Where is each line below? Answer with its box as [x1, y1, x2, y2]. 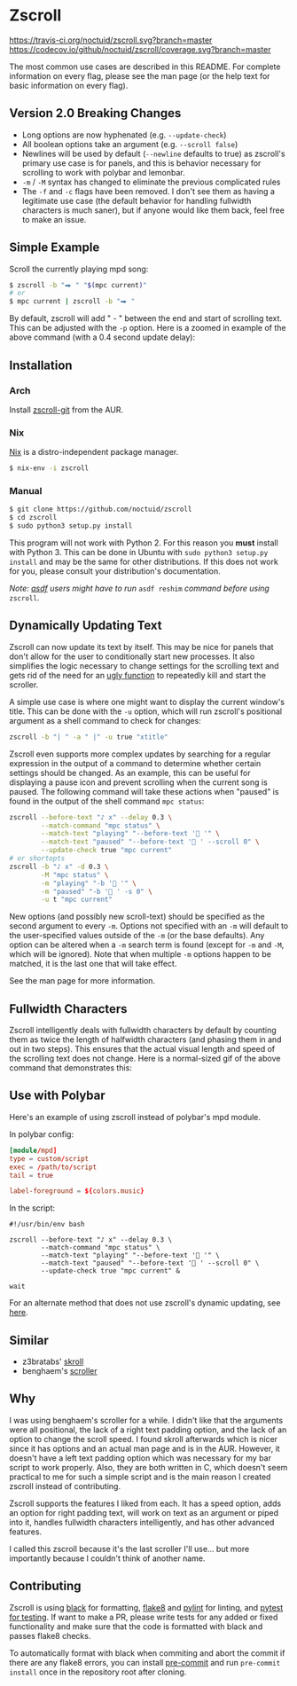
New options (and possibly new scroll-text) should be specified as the [9, 911, 265, 922]
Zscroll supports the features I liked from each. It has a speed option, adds [9, 1498, 282, 1509]
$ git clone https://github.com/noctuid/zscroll [9, 505, 192, 514]
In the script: [9, 1203, 56, 1213]
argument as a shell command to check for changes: [9, 715, 201, 725]
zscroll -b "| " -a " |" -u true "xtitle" [9, 733, 168, 741]
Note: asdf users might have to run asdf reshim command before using [9, 583, 270, 593]
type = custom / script [9, 1154, 90, 1163]
